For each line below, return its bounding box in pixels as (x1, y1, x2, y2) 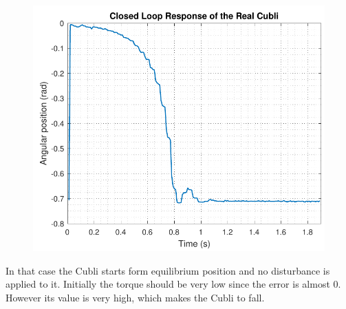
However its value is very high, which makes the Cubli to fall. (6, 290, 265, 304)
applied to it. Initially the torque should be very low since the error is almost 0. (6, 277, 341, 291)
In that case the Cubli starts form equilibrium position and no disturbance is (6, 263, 330, 277)
